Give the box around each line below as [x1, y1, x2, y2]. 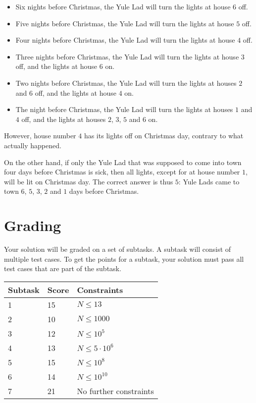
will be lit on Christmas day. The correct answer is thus [4, 176, 173, 186]
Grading [4, 215, 61, 235]
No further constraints [77, 385, 154, 397]
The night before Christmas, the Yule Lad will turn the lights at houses [15, 104, 233, 115]
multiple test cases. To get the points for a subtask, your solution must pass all [4, 253, 244, 264]
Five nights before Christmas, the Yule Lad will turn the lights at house [15, 18, 234, 28]
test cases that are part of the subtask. [4, 263, 121, 274]
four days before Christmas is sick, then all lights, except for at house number [4, 167, 240, 177]
